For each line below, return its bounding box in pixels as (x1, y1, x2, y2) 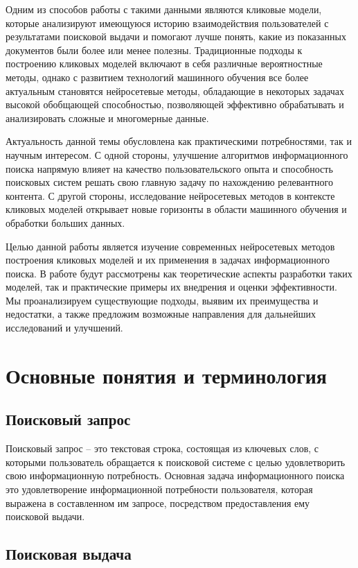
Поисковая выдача (6, 543, 132, 565)
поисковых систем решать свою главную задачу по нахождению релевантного (6, 175, 333, 189)
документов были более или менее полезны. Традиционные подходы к (6, 42, 303, 57)
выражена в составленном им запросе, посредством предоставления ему (6, 495, 310, 510)
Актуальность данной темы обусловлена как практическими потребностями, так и (6, 134, 352, 148)
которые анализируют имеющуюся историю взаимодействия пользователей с (6, 15, 329, 30)
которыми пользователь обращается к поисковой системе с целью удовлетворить (6, 454, 346, 469)
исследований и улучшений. (6, 320, 123, 335)
